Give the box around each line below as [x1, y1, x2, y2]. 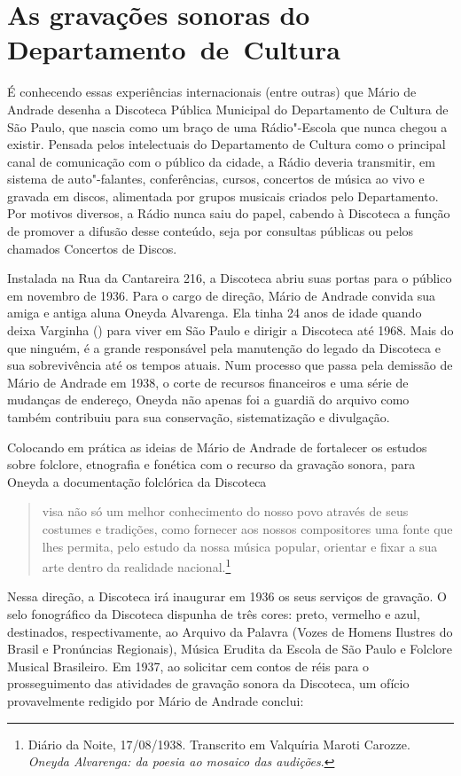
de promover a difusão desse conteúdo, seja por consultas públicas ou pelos [7, 222, 414, 240]
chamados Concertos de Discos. [7, 239, 177, 257]
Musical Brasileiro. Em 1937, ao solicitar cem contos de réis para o [7, 656, 370, 675]
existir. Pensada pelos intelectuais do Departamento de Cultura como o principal [7, 135, 446, 153]
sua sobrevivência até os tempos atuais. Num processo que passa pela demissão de [7, 356, 453, 374]
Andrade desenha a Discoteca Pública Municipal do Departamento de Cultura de [7, 99, 449, 118]
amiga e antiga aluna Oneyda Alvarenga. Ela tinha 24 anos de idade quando [7, 303, 422, 322]
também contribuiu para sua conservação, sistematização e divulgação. [7, 408, 390, 426]
